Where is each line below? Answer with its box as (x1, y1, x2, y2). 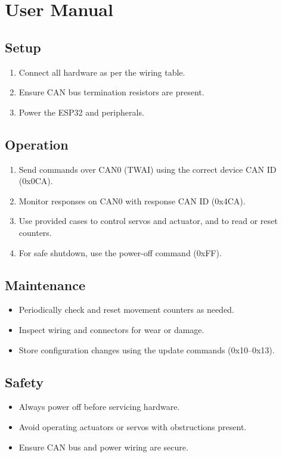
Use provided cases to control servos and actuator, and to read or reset (18, 214, 278, 227)
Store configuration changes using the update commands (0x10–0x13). (18, 343, 275, 356)
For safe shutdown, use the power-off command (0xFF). (18, 246, 222, 259)
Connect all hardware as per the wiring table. (18, 66, 185, 78)
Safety (5, 372, 44, 391)
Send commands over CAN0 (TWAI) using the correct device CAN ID (18, 163, 277, 175)
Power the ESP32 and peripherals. (18, 105, 144, 118)
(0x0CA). (18, 175, 53, 187)
